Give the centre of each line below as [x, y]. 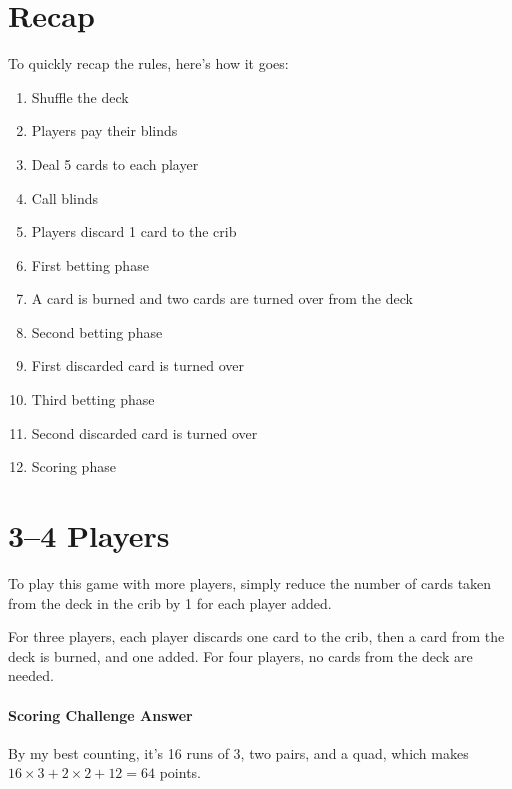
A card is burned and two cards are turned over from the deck [222, 298]
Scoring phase [73, 466]
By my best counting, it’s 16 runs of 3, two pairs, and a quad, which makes [238, 752]
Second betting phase [97, 331]
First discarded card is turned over [137, 365]
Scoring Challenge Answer [100, 714]
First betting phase [90, 264]
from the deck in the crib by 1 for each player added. [170, 602]
